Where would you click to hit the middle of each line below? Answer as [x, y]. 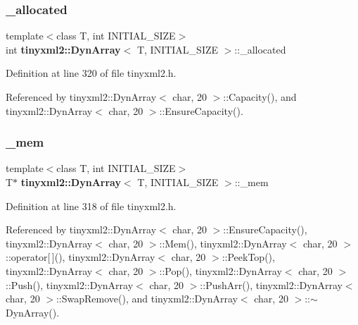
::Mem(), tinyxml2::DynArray [223, 243]
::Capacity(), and [260, 97]
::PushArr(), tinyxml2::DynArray [271, 284]
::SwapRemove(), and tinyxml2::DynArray [147, 299]
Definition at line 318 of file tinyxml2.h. [91, 206]
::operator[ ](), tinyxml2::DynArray [81, 257]
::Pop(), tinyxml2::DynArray [220, 270]
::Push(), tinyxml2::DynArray [70, 284]
